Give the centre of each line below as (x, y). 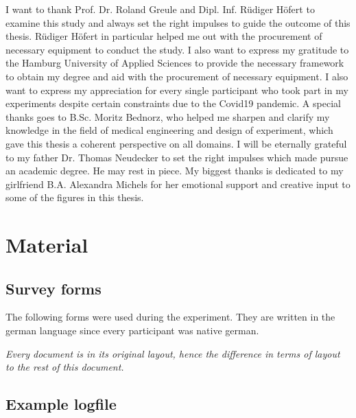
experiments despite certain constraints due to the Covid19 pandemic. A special (173, 103)
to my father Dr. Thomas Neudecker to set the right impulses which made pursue (177, 157)
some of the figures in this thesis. (75, 197)
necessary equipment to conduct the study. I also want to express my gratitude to (177, 49)
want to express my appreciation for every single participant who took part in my (177, 90)
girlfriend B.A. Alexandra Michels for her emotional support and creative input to (178, 184)
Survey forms (54, 288)
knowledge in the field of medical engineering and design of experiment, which (169, 130)
